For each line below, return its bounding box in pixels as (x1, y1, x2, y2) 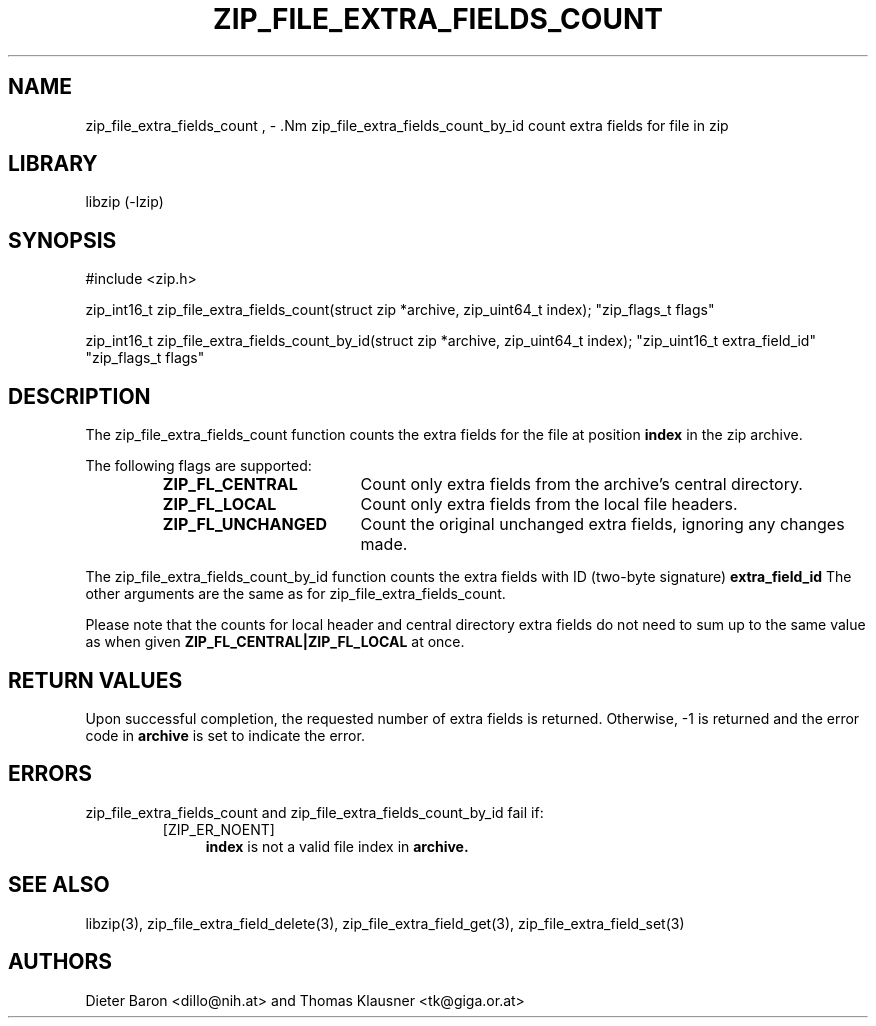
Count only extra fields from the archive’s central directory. (360, 474, 803, 495)
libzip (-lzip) (85, 193, 164, 211)
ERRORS (8, 761, 93, 787)
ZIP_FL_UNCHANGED (162, 514, 327, 535)
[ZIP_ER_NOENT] (162, 820, 275, 838)
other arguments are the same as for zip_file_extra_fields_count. (85, 585, 506, 603)
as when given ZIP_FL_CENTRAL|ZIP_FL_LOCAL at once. (85, 633, 465, 651)
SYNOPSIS (8, 227, 117, 253)
